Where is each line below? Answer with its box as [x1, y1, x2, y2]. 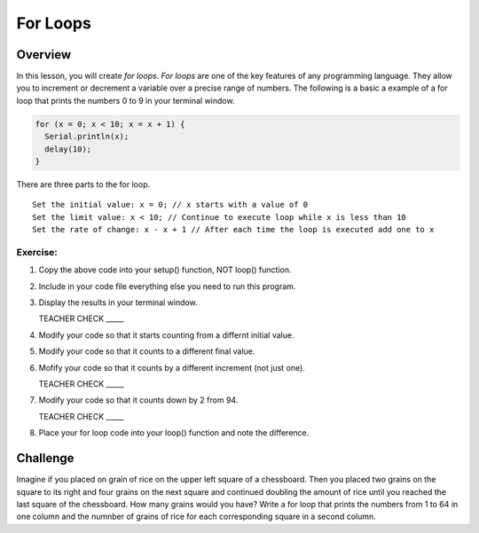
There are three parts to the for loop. [16, 178, 151, 190]
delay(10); [44, 144, 92, 154]
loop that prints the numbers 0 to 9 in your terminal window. [16, 95, 235, 106]
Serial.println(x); [44, 131, 130, 142]
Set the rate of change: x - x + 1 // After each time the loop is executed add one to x [32, 224, 435, 235]
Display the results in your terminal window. [38, 297, 199, 308]
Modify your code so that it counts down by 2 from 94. [38, 395, 239, 405]
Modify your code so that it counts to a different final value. [38, 346, 255, 357]
